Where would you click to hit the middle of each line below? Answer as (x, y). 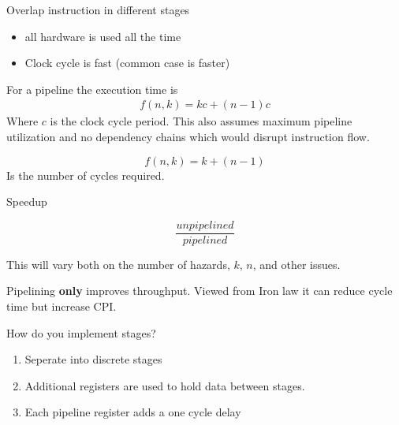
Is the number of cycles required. (86, 175)
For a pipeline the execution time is (92, 89)
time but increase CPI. (62, 306)
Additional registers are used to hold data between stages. (165, 385)
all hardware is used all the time (103, 36)
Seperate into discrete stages (93, 359)
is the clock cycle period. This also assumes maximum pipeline (201, 121)
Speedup (27, 201)
